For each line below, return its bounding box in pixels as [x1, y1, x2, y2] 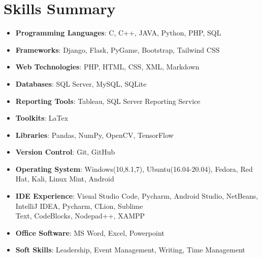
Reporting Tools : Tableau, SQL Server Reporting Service [15, 95, 201, 106]
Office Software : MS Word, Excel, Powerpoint [15, 227, 165, 238]
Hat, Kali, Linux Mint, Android [15, 173, 114, 184]
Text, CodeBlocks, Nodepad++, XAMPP [15, 210, 145, 221]
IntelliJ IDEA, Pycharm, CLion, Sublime [15, 200, 143, 211]
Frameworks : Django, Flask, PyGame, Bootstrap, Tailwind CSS [15, 44, 220, 55]
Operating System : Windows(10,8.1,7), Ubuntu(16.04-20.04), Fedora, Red [15, 163, 253, 174]
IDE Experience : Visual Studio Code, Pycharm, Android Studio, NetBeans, [15, 191, 258, 201]
